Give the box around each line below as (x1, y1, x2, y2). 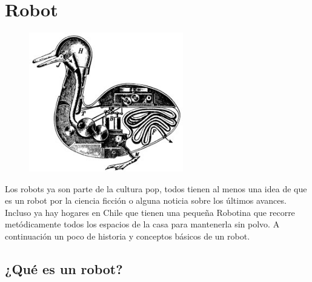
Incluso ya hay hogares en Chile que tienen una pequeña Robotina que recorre (5, 206, 295, 218)
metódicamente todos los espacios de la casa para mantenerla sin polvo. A (5, 218, 280, 230)
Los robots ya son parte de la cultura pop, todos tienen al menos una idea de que (5, 182, 307, 195)
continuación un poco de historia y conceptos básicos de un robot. (5, 230, 250, 243)
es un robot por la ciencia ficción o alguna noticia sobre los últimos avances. (5, 194, 287, 207)
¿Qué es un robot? (5, 260, 123, 278)
